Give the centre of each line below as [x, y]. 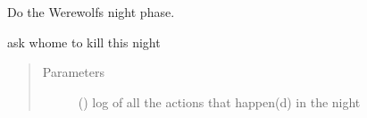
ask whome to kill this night [84, 42]
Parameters [73, 72]
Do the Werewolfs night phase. [91, 12]
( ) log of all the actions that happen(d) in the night [219, 101]
